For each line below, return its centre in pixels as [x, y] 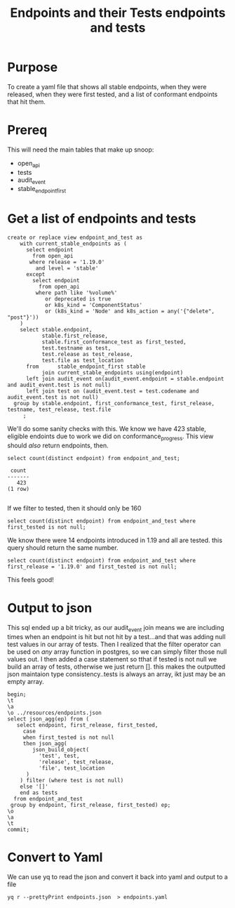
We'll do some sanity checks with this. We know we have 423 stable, [107, 429]
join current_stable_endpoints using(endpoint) [113, 373]
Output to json [50, 608]
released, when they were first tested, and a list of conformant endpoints [113, 94]
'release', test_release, [76, 762]
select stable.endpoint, [56, 330]
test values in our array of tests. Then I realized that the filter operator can [114, 644]
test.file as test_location [83, 361]
